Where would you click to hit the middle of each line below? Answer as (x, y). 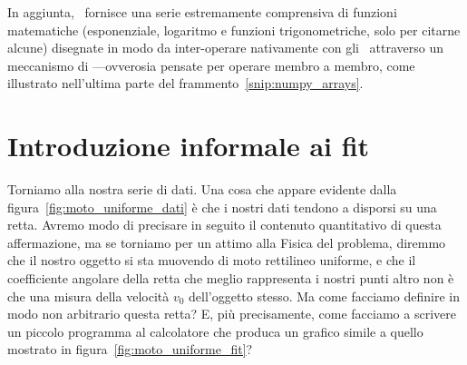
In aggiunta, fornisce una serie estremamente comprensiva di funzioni (202, 12)
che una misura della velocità (88, 296)
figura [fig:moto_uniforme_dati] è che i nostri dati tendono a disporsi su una (222, 207)
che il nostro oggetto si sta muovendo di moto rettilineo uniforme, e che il (212, 260)
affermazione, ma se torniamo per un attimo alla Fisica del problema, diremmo (227, 242)
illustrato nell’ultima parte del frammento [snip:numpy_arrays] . (185, 83)
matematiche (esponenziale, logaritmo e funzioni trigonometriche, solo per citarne (234, 30)
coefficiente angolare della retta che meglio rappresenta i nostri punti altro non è (231, 278)
